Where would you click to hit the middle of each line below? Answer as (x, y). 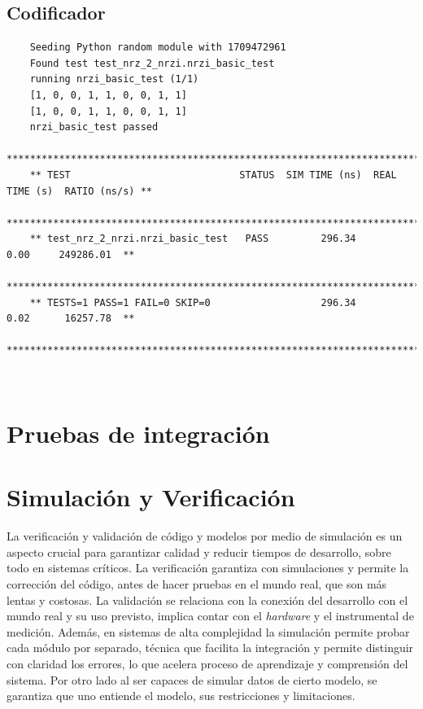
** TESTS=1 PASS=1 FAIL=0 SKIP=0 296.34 (193, 302)
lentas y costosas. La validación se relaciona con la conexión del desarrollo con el (207, 600)
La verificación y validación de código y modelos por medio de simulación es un (205, 536)
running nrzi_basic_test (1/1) (114, 79)
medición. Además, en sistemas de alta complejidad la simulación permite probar (208, 631)
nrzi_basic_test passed (94, 127)
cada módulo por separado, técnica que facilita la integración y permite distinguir (210, 648)
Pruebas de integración (138, 433)
